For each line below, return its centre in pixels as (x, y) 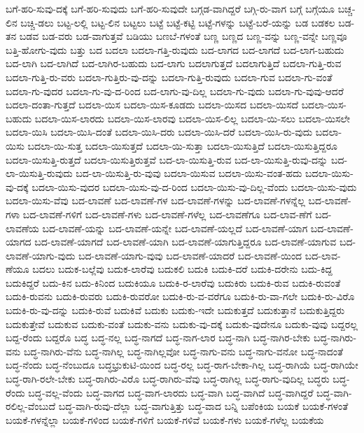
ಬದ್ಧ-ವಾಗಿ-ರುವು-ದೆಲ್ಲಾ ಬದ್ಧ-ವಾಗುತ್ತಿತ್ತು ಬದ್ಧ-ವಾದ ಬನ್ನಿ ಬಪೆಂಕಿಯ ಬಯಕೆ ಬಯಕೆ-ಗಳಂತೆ (203, 406)
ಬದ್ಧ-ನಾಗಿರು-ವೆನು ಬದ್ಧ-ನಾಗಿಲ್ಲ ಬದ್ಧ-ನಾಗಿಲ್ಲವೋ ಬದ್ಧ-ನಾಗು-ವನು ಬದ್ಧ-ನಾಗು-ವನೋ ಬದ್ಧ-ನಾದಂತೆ (183, 351)
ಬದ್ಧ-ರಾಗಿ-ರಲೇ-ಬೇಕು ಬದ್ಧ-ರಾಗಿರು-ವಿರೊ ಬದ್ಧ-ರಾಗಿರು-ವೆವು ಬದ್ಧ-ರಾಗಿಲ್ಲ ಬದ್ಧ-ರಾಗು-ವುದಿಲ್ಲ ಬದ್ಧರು (168, 379)
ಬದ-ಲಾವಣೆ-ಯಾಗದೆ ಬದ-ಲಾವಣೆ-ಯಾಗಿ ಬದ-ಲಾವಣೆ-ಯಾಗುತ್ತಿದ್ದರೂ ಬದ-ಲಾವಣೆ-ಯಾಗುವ (185, 242)
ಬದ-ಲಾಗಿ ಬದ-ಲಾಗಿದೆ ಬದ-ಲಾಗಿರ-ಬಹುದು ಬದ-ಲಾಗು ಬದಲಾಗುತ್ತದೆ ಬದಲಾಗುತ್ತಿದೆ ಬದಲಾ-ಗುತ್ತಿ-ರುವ (174, 63)
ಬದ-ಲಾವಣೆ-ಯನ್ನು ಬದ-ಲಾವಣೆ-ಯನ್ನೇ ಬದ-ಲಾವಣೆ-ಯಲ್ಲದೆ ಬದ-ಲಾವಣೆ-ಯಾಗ (175, 228)
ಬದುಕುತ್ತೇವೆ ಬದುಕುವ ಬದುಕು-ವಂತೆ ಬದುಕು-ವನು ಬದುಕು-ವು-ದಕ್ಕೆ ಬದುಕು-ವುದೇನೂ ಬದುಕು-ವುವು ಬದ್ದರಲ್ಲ (182, 324)
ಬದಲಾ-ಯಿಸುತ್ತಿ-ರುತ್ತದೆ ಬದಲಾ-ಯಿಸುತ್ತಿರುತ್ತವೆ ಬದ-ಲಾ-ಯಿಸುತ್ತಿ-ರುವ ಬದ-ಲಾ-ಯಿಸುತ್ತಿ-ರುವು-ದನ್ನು (167, 159)
